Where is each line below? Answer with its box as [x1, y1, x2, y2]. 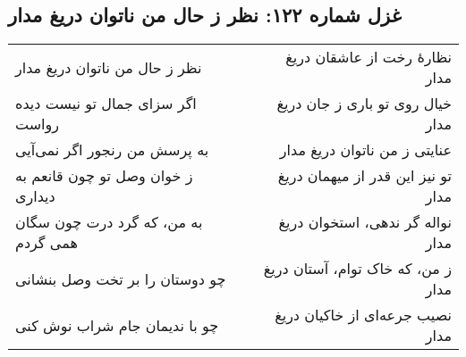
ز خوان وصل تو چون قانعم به [15, 165, 193, 187]
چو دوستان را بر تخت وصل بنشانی [15, 268, 226, 289]
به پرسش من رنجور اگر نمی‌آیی [15, 139, 209, 161]
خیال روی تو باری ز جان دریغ [276, 93, 452, 114]
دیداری [15, 186, 55, 207]
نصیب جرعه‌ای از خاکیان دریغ [275, 304, 452, 326]
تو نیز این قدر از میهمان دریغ [277, 165, 452, 187]
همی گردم [15, 232, 78, 253]
